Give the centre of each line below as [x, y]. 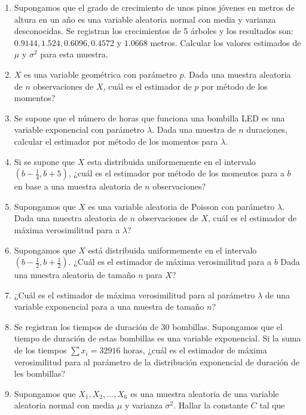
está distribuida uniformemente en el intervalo [172, 250]
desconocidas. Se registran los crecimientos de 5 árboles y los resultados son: [154, 31]
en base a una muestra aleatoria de [78, 186]
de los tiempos [40, 350]
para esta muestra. [74, 54]
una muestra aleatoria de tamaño [75, 275]
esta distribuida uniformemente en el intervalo [171, 161]
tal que [272, 405]
